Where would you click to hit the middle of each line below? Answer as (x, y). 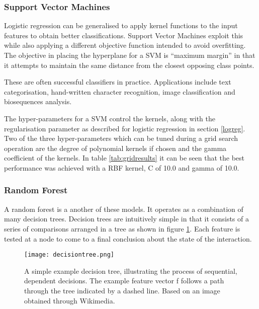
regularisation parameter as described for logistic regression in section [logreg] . (125, 128)
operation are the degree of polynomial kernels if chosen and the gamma (115, 148)
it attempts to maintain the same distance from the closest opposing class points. (129, 65)
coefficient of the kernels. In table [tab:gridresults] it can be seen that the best (124, 158)
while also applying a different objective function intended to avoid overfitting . (125, 45)
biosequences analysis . (38, 101)
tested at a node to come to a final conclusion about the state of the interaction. (128, 238)
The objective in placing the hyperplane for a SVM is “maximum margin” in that (130, 55)
